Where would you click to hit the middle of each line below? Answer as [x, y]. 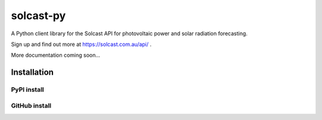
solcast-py [38, 16]
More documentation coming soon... [56, 55]
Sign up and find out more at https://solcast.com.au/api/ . [81, 44]
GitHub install [31, 106]
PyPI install [27, 90]
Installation [32, 73]
